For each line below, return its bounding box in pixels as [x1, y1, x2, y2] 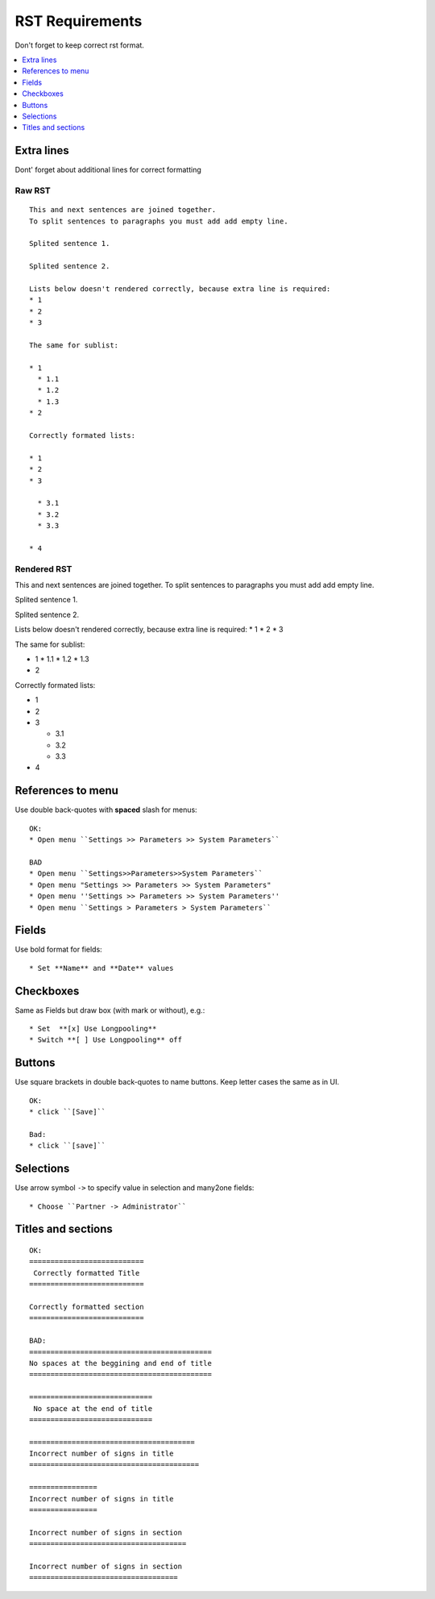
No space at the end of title [33, 1404, 153, 1413]
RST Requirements [14, 12, 143, 30]
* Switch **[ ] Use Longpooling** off [29, 1035, 183, 1044]
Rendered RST [14, 563, 72, 574]
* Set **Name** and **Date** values [29, 964, 174, 972]
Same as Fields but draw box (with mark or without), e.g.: [14, 1005, 205, 1015]
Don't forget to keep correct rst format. [14, 40, 145, 50]
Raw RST [14, 185, 52, 196]
